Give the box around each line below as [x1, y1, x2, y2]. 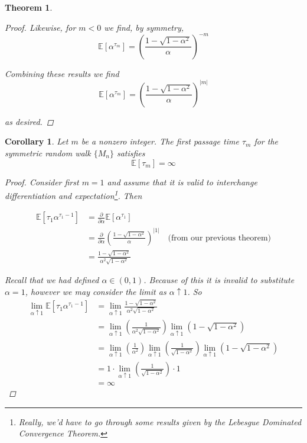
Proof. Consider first [5, 175, 79, 188]
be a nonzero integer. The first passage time [81, 135, 239, 147]
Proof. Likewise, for [5, 21, 76, 33]
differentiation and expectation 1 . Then [5, 188, 142, 201]
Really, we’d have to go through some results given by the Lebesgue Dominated [18, 415, 302, 428]
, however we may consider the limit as [25, 285, 166, 297]
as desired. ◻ [5, 115, 54, 127]
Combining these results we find [5, 67, 119, 79]
